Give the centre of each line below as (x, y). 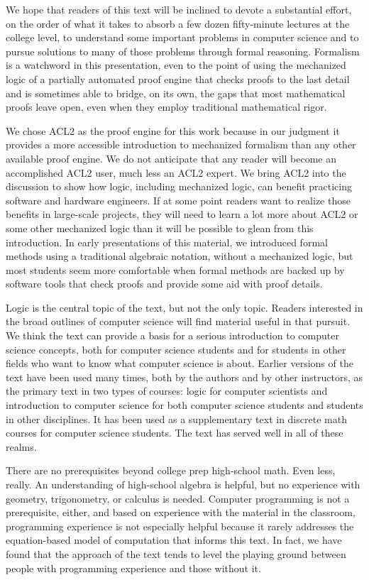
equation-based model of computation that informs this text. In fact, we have (174, 540)
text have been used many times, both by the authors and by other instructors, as (184, 377)
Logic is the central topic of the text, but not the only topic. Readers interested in (184, 307)
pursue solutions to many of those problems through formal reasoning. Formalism (183, 51)
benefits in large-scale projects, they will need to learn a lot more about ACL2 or (182, 214)
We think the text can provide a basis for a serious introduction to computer (172, 335)
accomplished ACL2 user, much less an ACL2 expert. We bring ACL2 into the (176, 172)
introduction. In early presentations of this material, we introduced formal (167, 242)
